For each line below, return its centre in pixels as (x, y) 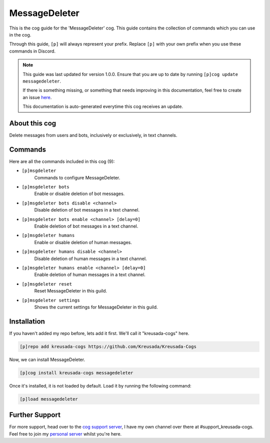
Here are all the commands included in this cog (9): (62, 161)
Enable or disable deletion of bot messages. (79, 194)
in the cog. (20, 34)
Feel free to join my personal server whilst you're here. (65, 434)
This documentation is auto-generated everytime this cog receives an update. (103, 106)
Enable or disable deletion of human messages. (83, 242)
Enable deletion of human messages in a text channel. (90, 274)
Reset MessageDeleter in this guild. (71, 291)
